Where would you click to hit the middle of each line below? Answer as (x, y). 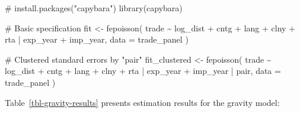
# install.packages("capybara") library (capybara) (94, 8)
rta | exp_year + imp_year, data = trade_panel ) (97, 39)
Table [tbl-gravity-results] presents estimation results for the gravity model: (142, 102)
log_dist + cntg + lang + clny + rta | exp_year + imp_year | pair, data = (143, 71)
